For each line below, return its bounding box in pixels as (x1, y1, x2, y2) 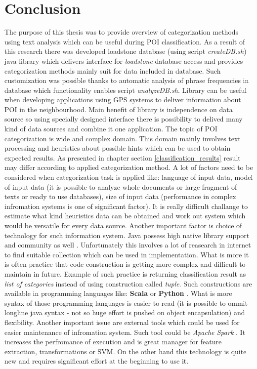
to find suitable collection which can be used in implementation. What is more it (4, 249, 249, 259)
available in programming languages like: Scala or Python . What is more (4, 288, 232, 298)
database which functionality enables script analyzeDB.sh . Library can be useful (4, 84, 247, 95)
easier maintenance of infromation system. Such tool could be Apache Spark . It (4, 327, 246, 337)
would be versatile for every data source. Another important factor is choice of (4, 220, 242, 230)
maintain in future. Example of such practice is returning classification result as (4, 268, 246, 279)
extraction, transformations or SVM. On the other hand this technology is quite (4, 346, 247, 356)
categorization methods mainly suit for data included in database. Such (4, 65, 221, 76)
